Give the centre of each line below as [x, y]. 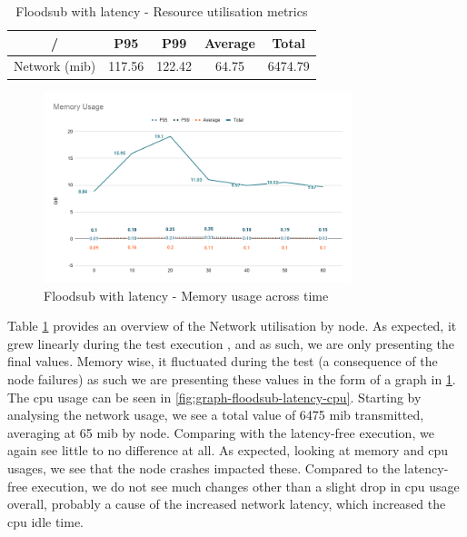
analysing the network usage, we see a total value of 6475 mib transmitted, [216, 415]
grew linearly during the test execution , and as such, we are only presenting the [231, 343]
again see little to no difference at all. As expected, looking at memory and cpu [228, 450]
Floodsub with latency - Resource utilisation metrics [162, 11]
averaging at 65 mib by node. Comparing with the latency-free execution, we [221, 432]
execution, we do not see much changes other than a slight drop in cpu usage [245, 486]
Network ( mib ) [55, 66]
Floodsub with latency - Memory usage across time [186, 295]
